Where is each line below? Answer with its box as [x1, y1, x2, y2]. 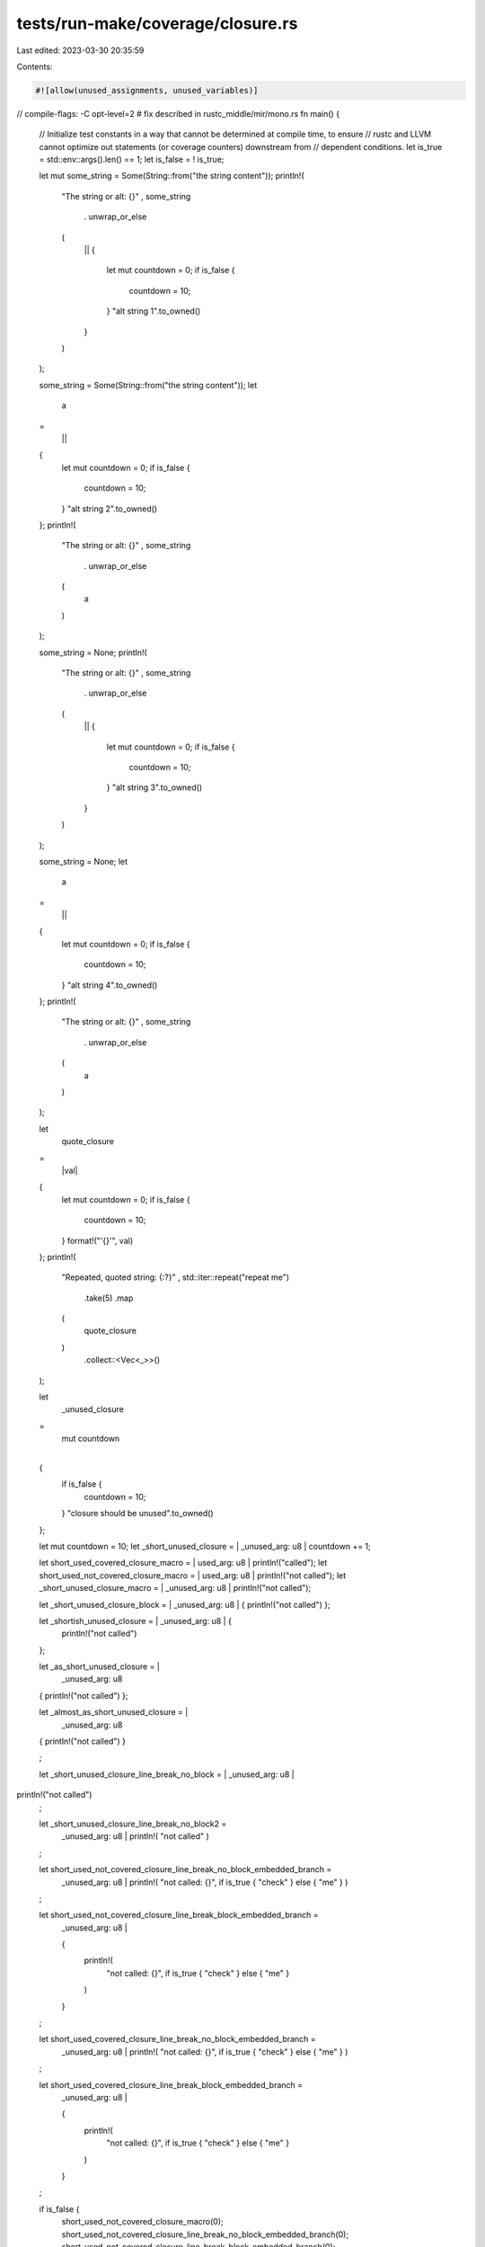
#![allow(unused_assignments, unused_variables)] [35, 85, 259, 95]
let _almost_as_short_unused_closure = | [39, 1707, 189, 1718]
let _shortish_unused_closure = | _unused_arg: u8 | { [39, 1615, 233, 1626]
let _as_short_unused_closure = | [39, 1661, 161, 1672]
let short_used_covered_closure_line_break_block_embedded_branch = [39, 2079, 304, 2090]
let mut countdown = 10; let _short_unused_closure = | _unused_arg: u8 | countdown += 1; [39, 1541, 372, 1551]
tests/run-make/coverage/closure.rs [16, 13, 298, 33]
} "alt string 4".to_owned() [61, 980, 158, 990]
